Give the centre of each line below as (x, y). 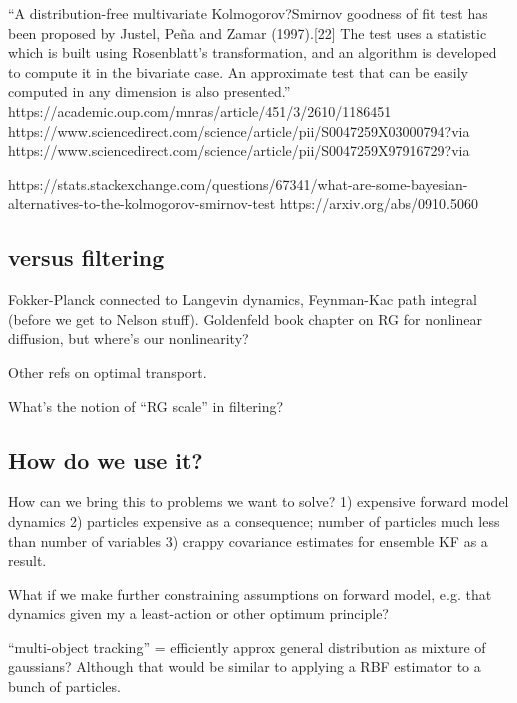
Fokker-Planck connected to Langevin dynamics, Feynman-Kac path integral (242, 299)
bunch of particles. (64, 686)
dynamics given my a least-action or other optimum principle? (198, 613)
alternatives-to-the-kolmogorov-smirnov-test (142, 203)
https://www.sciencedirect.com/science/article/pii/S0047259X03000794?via (239, 130)
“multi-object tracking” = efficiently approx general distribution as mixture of (247, 646)
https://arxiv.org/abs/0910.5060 (378, 203)
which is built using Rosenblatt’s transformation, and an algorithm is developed (252, 52)
